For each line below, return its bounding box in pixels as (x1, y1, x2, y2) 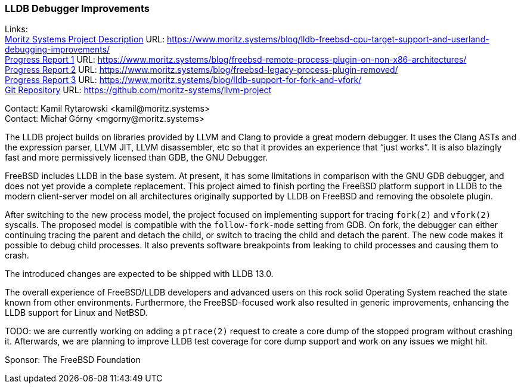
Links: (5, 24, 28, 35)
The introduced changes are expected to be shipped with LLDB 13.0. (5, 269, 274, 279)
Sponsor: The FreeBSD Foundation (5, 355, 141, 365)
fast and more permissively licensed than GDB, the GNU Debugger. (5, 152, 268, 163)
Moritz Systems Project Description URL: (5, 34, 165, 45)
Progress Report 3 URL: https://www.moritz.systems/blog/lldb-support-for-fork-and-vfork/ (5, 75, 362, 85)
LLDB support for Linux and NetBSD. (5, 307, 148, 318)
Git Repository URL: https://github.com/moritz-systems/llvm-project (5, 85, 272, 96)
